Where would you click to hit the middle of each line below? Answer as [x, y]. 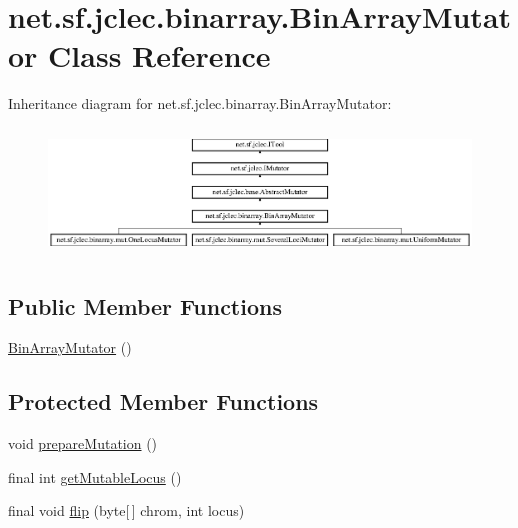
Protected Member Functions [163, 401]
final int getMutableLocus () [95, 476]
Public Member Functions [145, 305]
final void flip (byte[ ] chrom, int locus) [126, 510]
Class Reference [159, 55]
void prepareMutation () [83, 443]
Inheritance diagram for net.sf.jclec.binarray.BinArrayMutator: [200, 103]
